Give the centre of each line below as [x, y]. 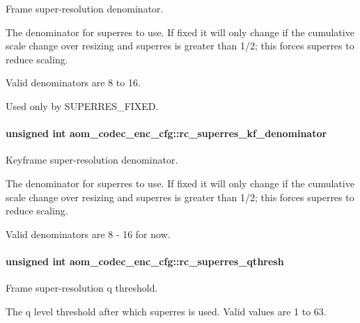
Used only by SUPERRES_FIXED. [82, 105]
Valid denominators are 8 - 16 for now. [88, 234]
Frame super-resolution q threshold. [82, 288]
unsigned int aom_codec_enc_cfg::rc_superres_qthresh [145, 261]
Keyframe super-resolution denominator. [92, 160]
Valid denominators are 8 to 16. [73, 82]
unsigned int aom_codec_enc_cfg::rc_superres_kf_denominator [166, 133]
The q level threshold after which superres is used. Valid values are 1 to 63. [166, 311]
